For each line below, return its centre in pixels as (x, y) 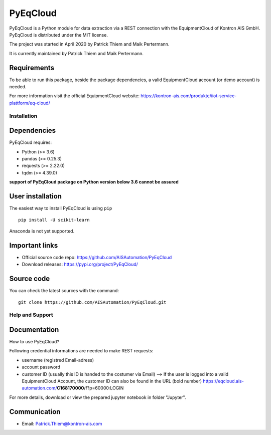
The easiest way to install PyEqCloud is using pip (61, 208)
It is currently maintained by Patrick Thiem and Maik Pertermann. (77, 53)
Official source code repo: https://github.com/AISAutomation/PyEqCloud (97, 257)
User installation (36, 196)
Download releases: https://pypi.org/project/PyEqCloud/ (80, 264)
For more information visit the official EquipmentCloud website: (75, 96)
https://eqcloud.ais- (224, 381)
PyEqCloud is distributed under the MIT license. (58, 35)
